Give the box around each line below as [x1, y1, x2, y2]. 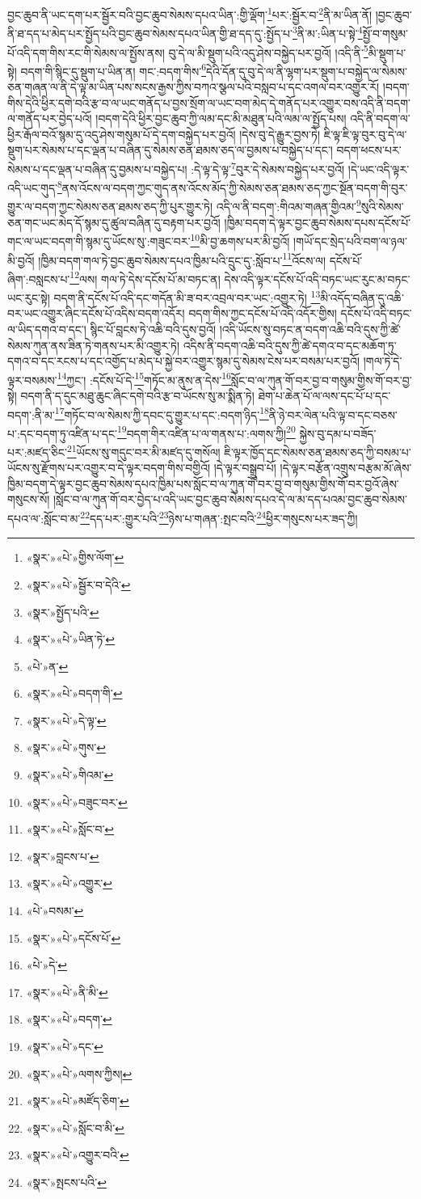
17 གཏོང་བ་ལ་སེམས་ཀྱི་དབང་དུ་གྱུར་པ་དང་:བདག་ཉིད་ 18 [54, 403, 269, 423]
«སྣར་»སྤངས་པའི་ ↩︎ [26, 1173, 107, 1190]
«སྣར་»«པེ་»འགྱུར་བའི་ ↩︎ [26, 1146, 129, 1163]
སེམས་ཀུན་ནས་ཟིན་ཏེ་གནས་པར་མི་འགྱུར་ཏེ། [7, 336, 180, 353]
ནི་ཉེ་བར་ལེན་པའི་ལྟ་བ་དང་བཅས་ [268, 406, 398, 423]
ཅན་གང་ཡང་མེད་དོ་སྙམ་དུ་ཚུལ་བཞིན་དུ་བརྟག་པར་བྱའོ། [7, 213, 221, 230]
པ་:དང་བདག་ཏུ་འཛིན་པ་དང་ [7, 424, 117, 441]
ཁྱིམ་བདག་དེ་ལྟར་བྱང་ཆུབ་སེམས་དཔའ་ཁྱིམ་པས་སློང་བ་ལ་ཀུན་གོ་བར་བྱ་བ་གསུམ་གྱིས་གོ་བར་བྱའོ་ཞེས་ [7, 475, 399, 492]
